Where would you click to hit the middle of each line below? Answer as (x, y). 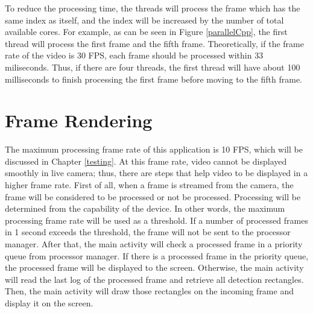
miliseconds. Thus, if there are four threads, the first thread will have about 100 (153, 67)
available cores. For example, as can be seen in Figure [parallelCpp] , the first (146, 32)
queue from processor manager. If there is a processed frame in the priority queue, (157, 255)
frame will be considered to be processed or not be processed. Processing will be (153, 196)
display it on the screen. (49, 303)
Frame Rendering (79, 120)
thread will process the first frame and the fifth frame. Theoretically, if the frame (154, 43)
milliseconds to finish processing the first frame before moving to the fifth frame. (153, 79)
